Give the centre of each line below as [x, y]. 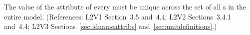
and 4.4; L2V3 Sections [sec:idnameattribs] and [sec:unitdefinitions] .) [111, 26]
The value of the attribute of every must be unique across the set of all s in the [125, 6]
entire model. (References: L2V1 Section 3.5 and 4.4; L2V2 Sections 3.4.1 [118, 16]
